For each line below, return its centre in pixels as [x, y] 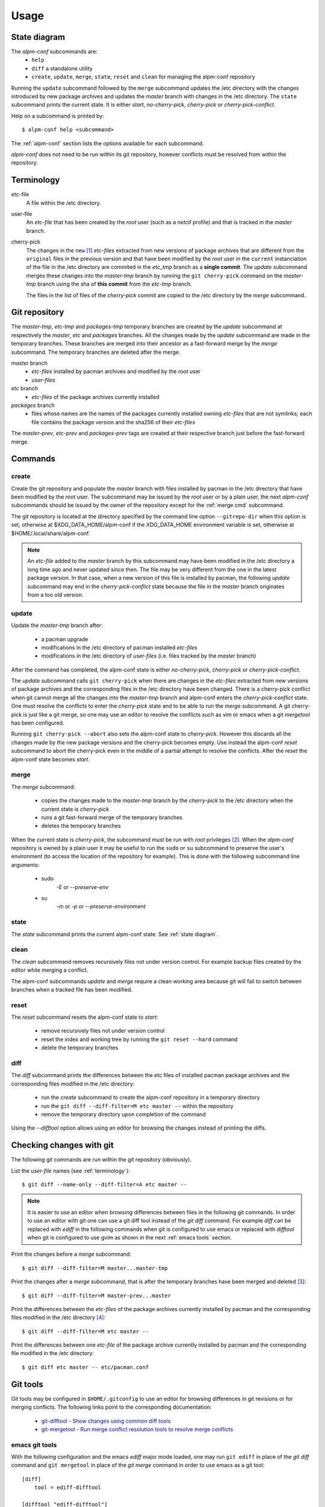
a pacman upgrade [65, 639]
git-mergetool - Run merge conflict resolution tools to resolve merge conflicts [137, 1429]
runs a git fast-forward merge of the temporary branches [112, 817]
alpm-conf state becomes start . [51, 759]
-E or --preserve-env [82, 887]
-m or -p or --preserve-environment [101, 907]
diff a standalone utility [62, 68]
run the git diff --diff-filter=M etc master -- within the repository [138, 1106]
